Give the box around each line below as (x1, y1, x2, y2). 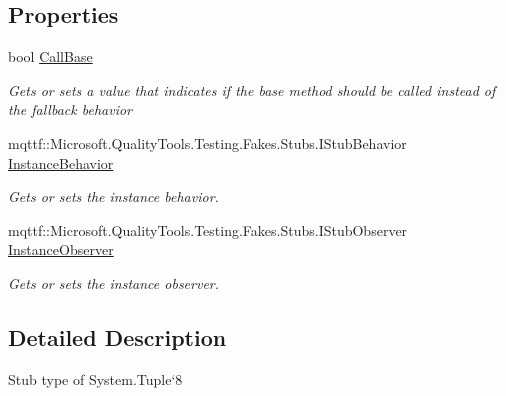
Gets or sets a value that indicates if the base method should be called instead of (8, 79, 496, 100)
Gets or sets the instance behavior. (8, 186, 219, 207)
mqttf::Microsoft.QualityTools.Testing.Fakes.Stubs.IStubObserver (8, 219, 408, 240)
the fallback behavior (8, 99, 132, 120)
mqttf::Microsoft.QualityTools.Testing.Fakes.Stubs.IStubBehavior (8, 132, 407, 153)
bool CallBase (8, 46, 93, 67)
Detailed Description (8, 321, 227, 352)
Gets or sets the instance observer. (8, 272, 220, 293)
